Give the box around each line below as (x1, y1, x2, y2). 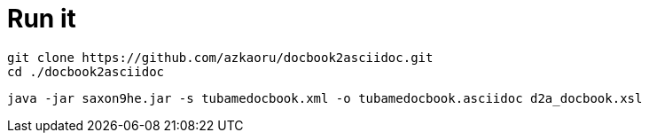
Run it (7, 4, 76, 34)
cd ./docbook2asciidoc (7, 64, 165, 79)
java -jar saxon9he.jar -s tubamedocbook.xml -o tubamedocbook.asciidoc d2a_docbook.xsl (7, 90, 643, 105)
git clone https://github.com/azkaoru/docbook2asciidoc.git (7, 50, 434, 65)
